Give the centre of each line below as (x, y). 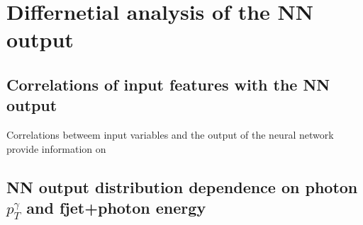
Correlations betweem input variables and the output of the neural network (170, 135)
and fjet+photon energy (116, 208)
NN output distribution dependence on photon (182, 186)
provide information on (56, 148)
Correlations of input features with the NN (168, 84)
